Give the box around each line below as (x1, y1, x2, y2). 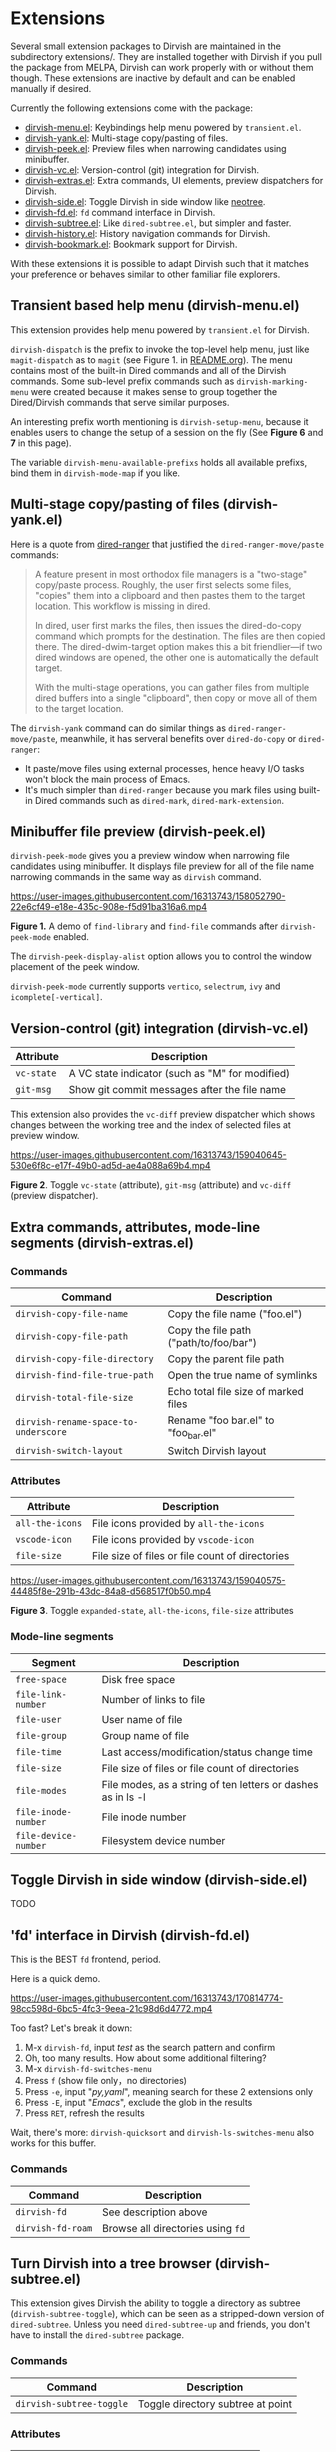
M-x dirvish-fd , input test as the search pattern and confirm (24, 2042, 276, 2054)
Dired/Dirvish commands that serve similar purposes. (10, 396, 230, 408)
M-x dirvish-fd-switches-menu (24, 2063, 152, 2075)
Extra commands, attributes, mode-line (10, 1218, 261, 1236)
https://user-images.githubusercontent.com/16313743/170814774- (10, 1992, 284, 2004)
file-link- (15, 1688, 67, 1700)
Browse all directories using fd (101, 2221, 245, 2235)
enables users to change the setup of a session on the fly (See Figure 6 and (10, 426, 324, 438)
